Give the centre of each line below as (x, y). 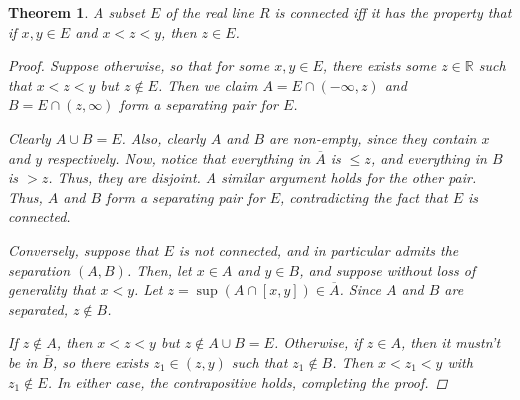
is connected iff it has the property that (393, 12)
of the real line (209, 12)
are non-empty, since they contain (373, 137)
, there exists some (379, 65)
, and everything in (428, 157)
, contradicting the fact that (363, 196)
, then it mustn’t (450, 342)
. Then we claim (207, 84)
